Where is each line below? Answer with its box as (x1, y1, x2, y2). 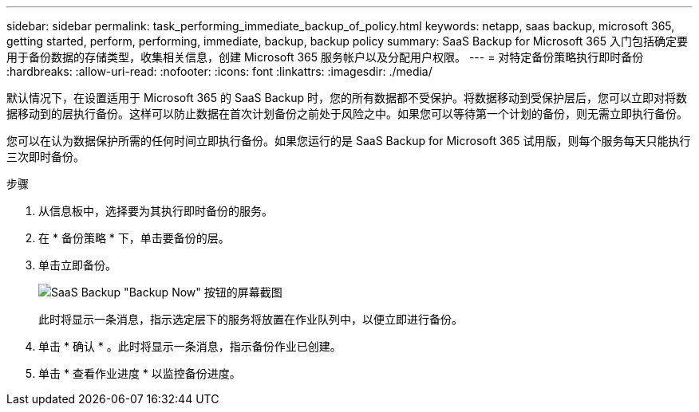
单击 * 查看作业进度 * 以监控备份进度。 (38, 367, 241, 380)
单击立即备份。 (38, 258, 116, 272)
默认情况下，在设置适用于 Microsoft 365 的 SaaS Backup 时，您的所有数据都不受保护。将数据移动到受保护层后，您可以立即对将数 (6, 91, 688, 104)
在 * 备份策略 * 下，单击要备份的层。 (38, 231, 230, 245)
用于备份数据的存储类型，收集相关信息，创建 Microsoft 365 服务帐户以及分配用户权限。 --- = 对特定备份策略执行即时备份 (6, 50, 644, 64)
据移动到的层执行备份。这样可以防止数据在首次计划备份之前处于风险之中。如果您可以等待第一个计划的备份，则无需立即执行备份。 (6, 107, 688, 120)
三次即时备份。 (6, 150, 85, 163)
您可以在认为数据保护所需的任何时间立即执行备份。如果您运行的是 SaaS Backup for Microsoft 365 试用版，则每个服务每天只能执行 (6, 134, 691, 147)
